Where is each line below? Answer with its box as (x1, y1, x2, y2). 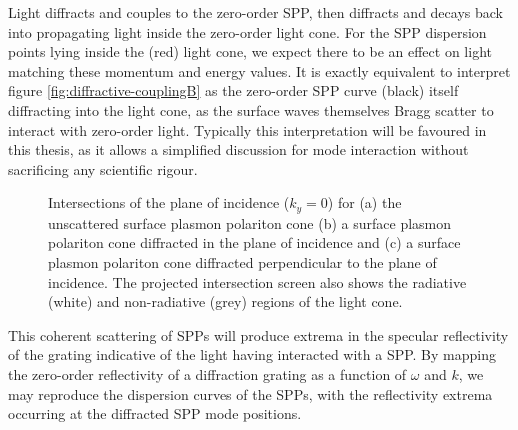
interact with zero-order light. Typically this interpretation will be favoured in (8, 119, 487, 140)
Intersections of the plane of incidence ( (48, 192, 290, 213)
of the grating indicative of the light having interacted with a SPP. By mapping (8, 344, 496, 365)
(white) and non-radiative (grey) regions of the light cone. (48, 291, 403, 312)
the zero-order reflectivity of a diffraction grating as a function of (8, 363, 407, 384)
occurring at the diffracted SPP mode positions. (8, 403, 302, 424)
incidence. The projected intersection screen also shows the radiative (48, 271, 467, 292)
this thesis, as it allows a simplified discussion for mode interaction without (8, 139, 469, 160)
